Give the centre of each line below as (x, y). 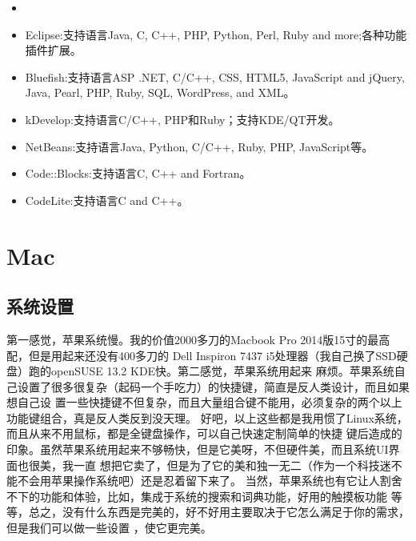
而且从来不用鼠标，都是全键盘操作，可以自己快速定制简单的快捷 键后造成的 (204, 433)
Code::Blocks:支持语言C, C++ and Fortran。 (138, 173)
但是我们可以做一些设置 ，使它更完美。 (109, 528)
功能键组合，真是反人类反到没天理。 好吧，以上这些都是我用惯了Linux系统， (207, 417)
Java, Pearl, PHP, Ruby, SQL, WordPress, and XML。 (160, 92)
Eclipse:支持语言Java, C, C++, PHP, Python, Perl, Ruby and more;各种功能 (216, 34)
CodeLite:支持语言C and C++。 (107, 200)
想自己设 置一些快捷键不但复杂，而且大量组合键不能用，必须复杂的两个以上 (204, 402)
